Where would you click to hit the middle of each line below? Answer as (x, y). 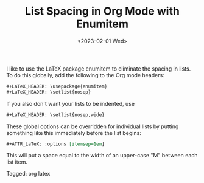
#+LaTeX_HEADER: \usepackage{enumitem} (57, 86)
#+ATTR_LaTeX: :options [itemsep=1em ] (55, 144)
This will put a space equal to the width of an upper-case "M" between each (102, 156)
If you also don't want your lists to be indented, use (71, 103)
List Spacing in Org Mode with (102, 11)
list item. (17, 162)
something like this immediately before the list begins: (74, 133)
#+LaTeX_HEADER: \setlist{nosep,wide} (55, 115)
